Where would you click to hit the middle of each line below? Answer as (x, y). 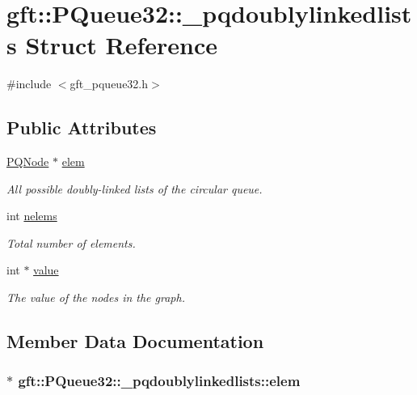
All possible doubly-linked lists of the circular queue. (135, 188)
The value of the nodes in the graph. (96, 297)
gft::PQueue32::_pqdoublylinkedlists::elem (159, 381)
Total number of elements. (71, 242)
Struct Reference (122, 45)
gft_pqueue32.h (109, 84)
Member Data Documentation (135, 341)
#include (29, 84)
